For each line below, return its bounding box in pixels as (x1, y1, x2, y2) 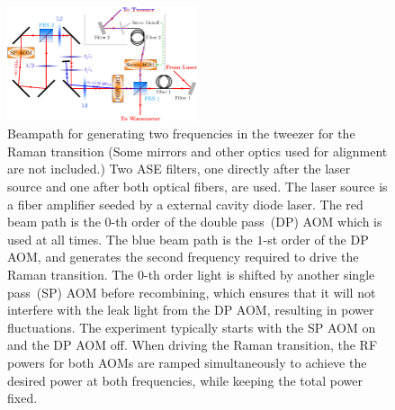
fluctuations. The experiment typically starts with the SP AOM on (7, 317, 376, 336)
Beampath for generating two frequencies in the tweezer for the (7, 124, 355, 143)
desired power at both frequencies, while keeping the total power (7, 370, 364, 389)
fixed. (7, 388, 38, 407)
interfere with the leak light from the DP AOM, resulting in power (7, 300, 374, 319)
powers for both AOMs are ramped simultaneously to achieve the (7, 353, 367, 371)
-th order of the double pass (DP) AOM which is (111, 212, 382, 231)
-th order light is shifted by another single (143, 265, 375, 284)
